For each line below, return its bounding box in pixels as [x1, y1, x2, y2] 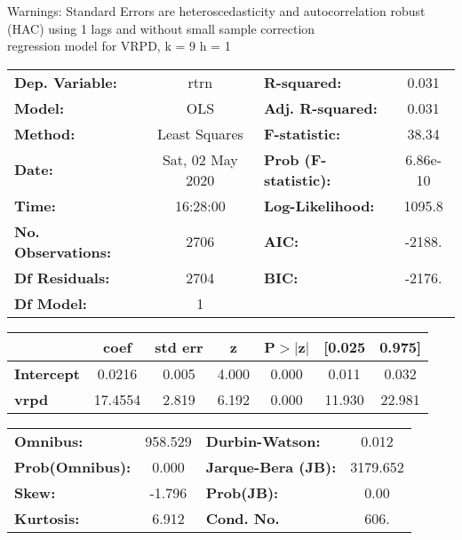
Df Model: [14, 292, 87, 314]
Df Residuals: [14, 266, 110, 288]
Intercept [14, 362, 80, 384]
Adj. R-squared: [263, 97, 378, 118]
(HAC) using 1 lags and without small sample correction [7, 19, 315, 37]
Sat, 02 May [162, 148, 238, 170]
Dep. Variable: [14, 71, 117, 92]
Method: [14, 123, 76, 144]
